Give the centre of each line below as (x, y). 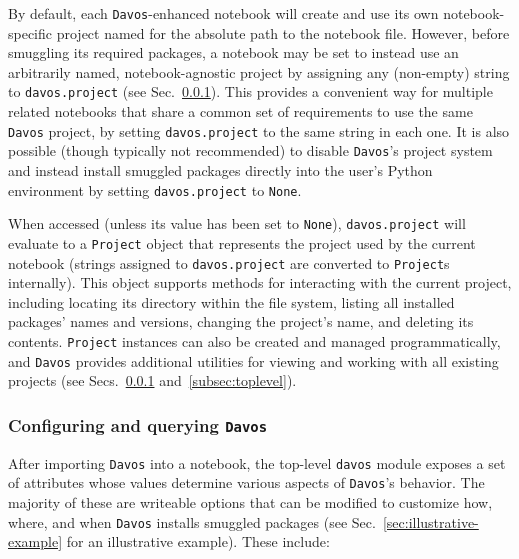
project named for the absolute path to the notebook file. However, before (283, 32)
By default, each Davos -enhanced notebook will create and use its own (223, 13)
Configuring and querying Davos (138, 424)
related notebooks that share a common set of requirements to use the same (240, 111)
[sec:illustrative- (430, 521)
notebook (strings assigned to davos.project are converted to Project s (229, 262)
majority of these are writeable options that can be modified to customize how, (250, 502)
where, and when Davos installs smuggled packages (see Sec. (192, 521)
